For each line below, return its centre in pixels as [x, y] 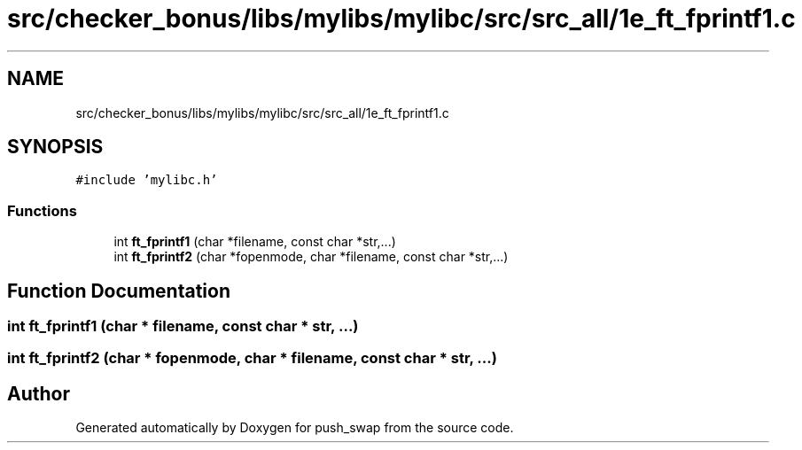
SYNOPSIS [55, 147]
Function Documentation [119, 291]
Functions [42, 210]
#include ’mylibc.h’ [147, 180]
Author [39, 393]
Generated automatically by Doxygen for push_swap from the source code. [295, 428]
